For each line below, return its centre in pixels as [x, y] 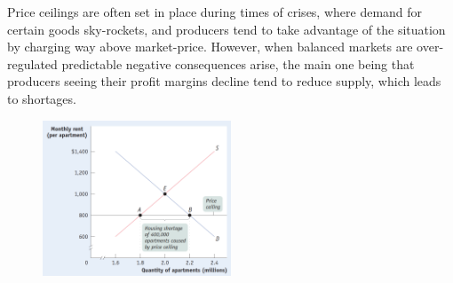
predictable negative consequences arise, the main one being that [238, 63]
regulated [32, 63]
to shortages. [42, 98]
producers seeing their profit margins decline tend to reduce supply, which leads [224, 81]
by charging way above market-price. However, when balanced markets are [210, 47]
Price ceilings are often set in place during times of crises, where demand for [215, 12]
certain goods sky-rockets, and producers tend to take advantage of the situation [226, 29]
